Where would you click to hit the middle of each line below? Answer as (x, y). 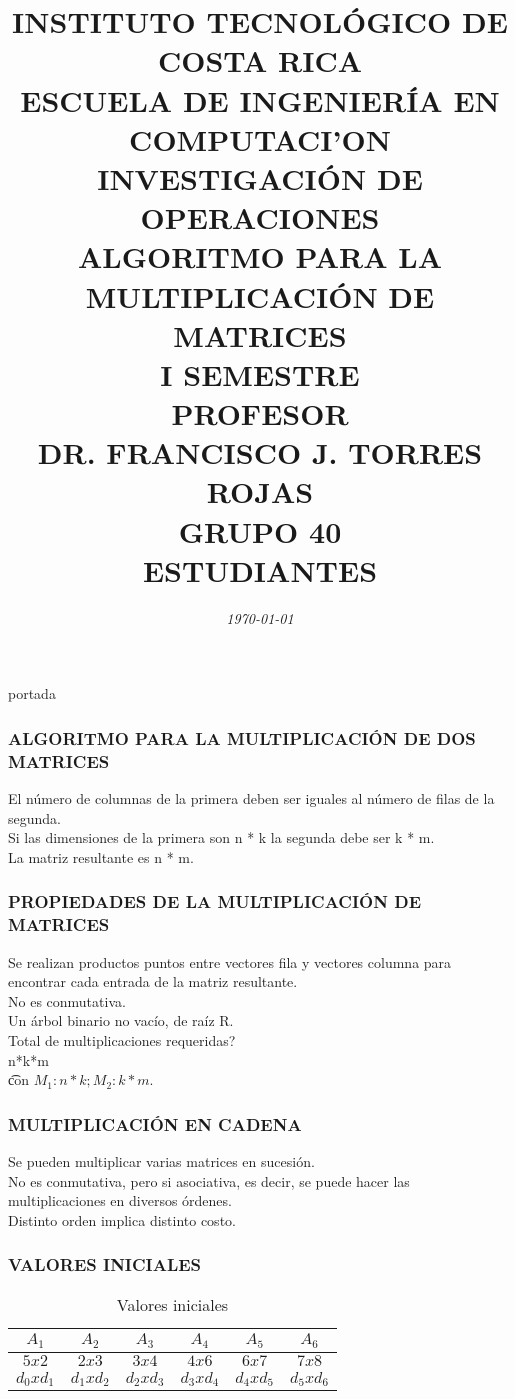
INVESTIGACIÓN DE (260, 177)
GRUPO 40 (260, 530)
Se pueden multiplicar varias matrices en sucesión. (161, 1160)
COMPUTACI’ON (260, 138)
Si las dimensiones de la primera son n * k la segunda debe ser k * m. (221, 837)
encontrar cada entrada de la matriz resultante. (153, 981)
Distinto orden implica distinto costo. (122, 1219)
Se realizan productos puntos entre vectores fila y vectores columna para (230, 961)
